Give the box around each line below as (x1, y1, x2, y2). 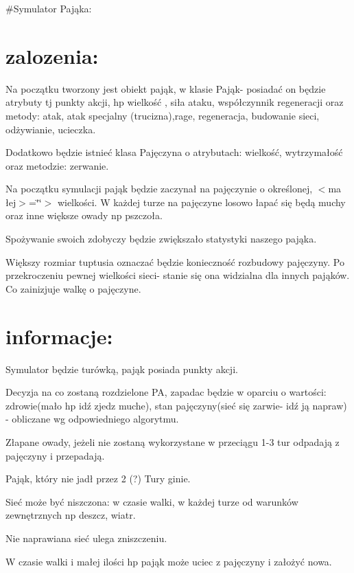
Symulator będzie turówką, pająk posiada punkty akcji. (5, 361, 238, 376)
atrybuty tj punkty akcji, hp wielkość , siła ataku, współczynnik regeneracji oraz (5, 95, 344, 109)
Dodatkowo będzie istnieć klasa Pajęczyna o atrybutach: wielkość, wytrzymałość (5, 145, 343, 159)
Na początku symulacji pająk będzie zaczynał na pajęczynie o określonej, (5, 181, 313, 196)
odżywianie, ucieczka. (5, 122, 96, 136)
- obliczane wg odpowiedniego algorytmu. (5, 412, 179, 426)
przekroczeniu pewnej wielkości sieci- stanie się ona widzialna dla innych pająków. (5, 268, 350, 282)
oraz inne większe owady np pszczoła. (5, 208, 163, 223)
